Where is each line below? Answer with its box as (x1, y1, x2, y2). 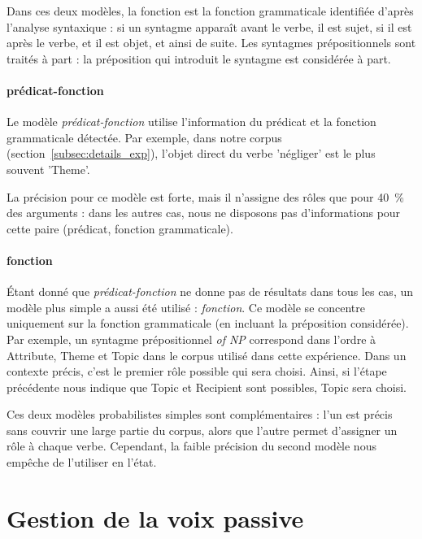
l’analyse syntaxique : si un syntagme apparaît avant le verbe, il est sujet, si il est (7, 18, 412, 35)
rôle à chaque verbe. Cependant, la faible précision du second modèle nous (7, 437, 376, 454)
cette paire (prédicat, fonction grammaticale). (7, 220, 233, 237)
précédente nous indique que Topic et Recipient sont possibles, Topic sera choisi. (7, 378, 407, 395)
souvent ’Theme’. (7, 160, 90, 177)
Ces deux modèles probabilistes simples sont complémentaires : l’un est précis (7, 406, 393, 423)
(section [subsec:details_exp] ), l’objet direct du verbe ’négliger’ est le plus (7, 145, 376, 162)
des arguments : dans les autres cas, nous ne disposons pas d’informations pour (7, 204, 401, 221)
